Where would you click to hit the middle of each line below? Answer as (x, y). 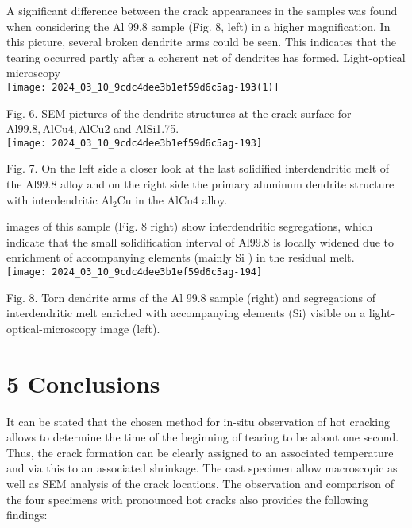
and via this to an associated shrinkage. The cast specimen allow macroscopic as (202, 468)
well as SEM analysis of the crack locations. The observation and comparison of (200, 483)
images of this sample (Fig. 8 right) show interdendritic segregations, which (190, 226)
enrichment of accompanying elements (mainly (119, 257)
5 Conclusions (83, 383)
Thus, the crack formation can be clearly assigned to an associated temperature (200, 452)
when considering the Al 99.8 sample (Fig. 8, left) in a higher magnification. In (198, 26)
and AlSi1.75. (146, 128)
